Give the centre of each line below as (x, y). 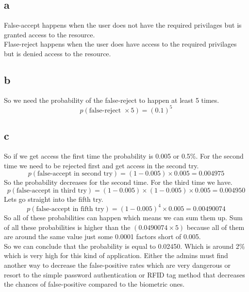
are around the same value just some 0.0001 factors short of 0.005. (102, 236)
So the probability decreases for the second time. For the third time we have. (118, 182)
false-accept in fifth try (70, 209)
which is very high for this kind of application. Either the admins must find (116, 255)
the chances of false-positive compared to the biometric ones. (94, 284)
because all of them (216, 227)
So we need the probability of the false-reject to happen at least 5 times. (112, 100)
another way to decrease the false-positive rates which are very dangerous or (117, 265)
